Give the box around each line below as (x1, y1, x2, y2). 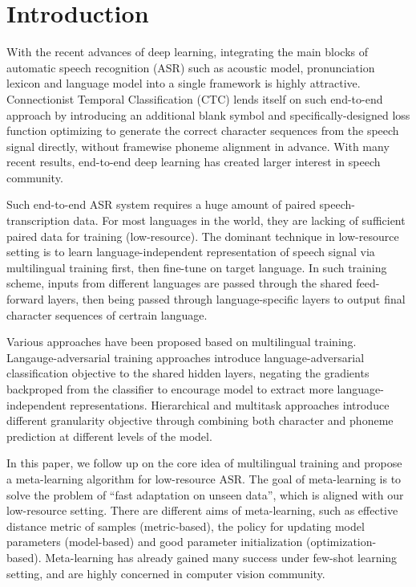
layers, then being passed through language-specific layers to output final (47, 291, 406, 308)
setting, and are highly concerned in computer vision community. (6, 565, 325, 581)
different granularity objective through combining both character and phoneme (6, 412, 394, 429)
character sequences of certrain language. (6, 306, 208, 323)
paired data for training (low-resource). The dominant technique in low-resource (6, 227, 399, 244)
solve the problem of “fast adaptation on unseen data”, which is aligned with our (6, 486, 404, 503)
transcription (6, 212, 70, 229)
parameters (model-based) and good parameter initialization (6, 533, 303, 550)
